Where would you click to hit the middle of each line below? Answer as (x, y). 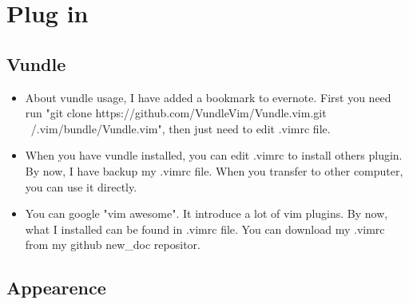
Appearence (56, 288)
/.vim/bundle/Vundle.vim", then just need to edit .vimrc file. (181, 128)
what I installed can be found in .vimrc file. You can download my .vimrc (205, 229)
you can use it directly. (81, 186)
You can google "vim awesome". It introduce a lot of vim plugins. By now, (206, 213)
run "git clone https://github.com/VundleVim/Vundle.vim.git (176, 113)
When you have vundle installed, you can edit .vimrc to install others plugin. (214, 155)
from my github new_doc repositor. (113, 245)
